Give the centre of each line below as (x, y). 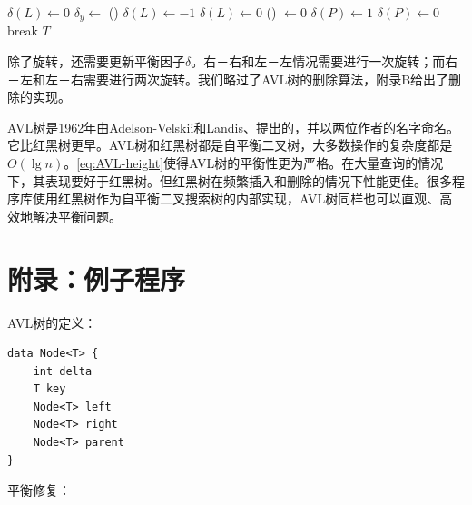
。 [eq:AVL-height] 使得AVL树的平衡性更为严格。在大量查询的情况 (254, 163)
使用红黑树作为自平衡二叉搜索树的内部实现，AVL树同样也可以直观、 (236, 198)
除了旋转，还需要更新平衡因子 (96, 61)
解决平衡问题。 (77, 216)
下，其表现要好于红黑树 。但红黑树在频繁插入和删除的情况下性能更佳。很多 (230, 180)
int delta (63, 371)
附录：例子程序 (97, 278)
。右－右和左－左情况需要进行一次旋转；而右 (324, 61)
